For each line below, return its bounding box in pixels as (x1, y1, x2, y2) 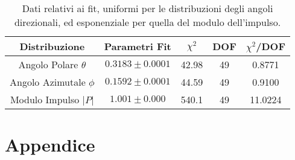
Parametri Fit (104, 39, 171, 53)
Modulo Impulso (10, 92, 80, 106)
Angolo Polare (18, 57, 78, 71)
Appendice (5, 132, 95, 157)
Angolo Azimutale (10, 75, 86, 89)
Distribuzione (19, 39, 85, 53)
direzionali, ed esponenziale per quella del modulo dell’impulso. (14, 15, 281, 29)
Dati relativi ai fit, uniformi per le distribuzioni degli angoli (22, 1, 273, 15)
